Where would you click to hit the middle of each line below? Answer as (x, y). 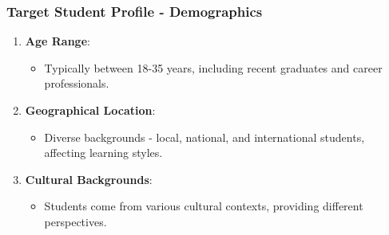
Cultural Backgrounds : (89, 179)
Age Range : (58, 41)
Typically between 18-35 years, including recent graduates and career (213, 67)
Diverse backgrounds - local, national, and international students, (204, 137)
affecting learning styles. (103, 153)
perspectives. (75, 221)
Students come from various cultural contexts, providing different (204, 206)
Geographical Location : (90, 110)
